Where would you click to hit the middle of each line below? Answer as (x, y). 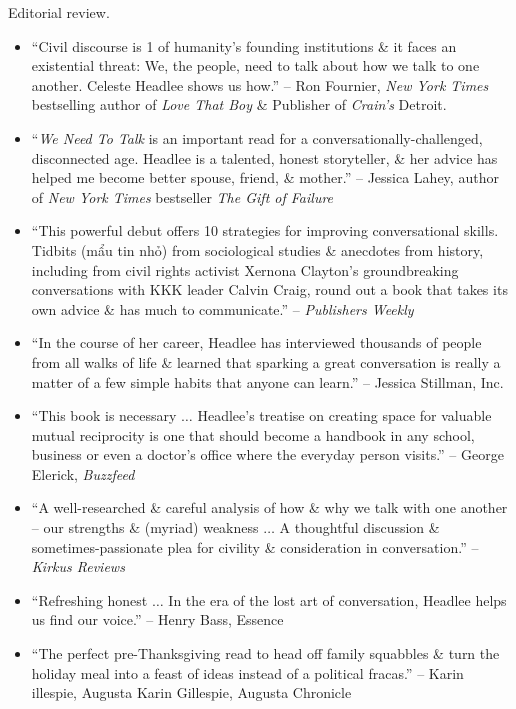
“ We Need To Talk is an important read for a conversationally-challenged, (257, 137)
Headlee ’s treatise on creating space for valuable (344, 415)
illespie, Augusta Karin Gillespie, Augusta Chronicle (191, 692)
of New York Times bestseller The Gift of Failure (182, 196)
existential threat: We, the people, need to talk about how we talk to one (255, 65)
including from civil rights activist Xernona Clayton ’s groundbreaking (245, 269)
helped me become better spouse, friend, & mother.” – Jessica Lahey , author (265, 177)
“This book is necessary (104, 415)
